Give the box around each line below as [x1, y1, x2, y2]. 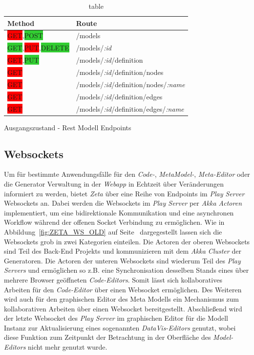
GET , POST [7, 30, 43, 41]
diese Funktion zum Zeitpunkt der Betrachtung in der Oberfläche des [4, 332, 211, 342]
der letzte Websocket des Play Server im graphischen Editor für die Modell [4, 313, 228, 323]
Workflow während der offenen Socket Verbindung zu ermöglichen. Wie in [4, 217, 225, 227]
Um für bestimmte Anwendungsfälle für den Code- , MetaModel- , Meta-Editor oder [4, 169, 250, 179]
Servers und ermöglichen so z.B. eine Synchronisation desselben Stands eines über [4, 265, 249, 275]
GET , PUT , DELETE [7, 43, 69, 53]
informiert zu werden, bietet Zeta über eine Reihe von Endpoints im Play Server [4, 188, 245, 198]
